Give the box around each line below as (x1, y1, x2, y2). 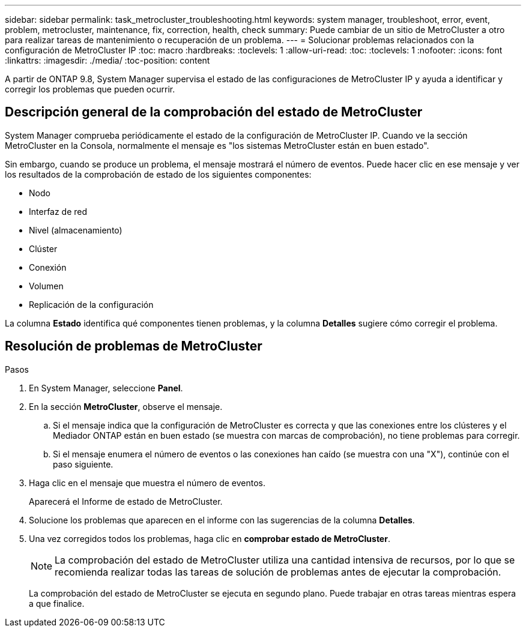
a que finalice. (29, 598, 85, 609)
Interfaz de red (29, 206, 88, 217)
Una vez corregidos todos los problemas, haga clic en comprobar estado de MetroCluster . (29, 533, 390, 544)
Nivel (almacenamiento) (29, 224, 122, 235)
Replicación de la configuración (29, 299, 154, 310)
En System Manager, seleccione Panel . (29, 382, 183, 393)
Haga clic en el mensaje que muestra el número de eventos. (29, 477, 266, 488)
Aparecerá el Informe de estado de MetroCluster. (29, 496, 223, 507)
